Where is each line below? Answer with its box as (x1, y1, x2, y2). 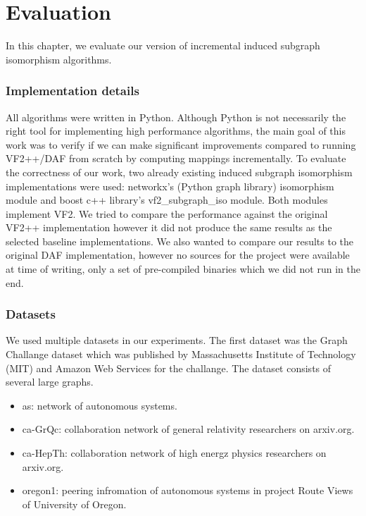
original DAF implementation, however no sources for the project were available (6, 247, 350, 262)
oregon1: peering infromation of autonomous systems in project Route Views (22, 483, 353, 498)
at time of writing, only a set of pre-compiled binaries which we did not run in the (6, 262, 360, 276)
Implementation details (6, 82, 139, 99)
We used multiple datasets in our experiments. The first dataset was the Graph (6, 333, 348, 348)
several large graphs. (6, 374, 94, 389)
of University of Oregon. (22, 496, 127, 511)
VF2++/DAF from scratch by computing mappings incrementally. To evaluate (6, 151, 346, 166)
